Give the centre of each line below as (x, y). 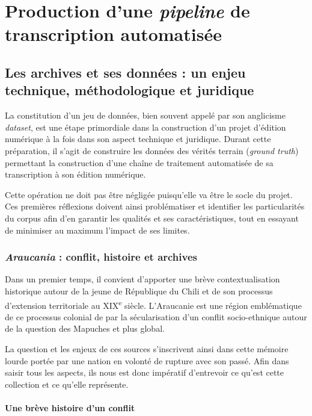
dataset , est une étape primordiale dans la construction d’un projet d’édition (145, 127)
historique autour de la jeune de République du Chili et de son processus (139, 290)
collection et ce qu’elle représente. (67, 384)
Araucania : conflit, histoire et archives (101, 257)
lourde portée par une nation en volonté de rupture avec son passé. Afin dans (147, 360)
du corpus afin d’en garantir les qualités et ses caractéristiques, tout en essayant (152, 218)
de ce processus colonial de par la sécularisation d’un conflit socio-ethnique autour (156, 316)
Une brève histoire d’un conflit (70, 407)
